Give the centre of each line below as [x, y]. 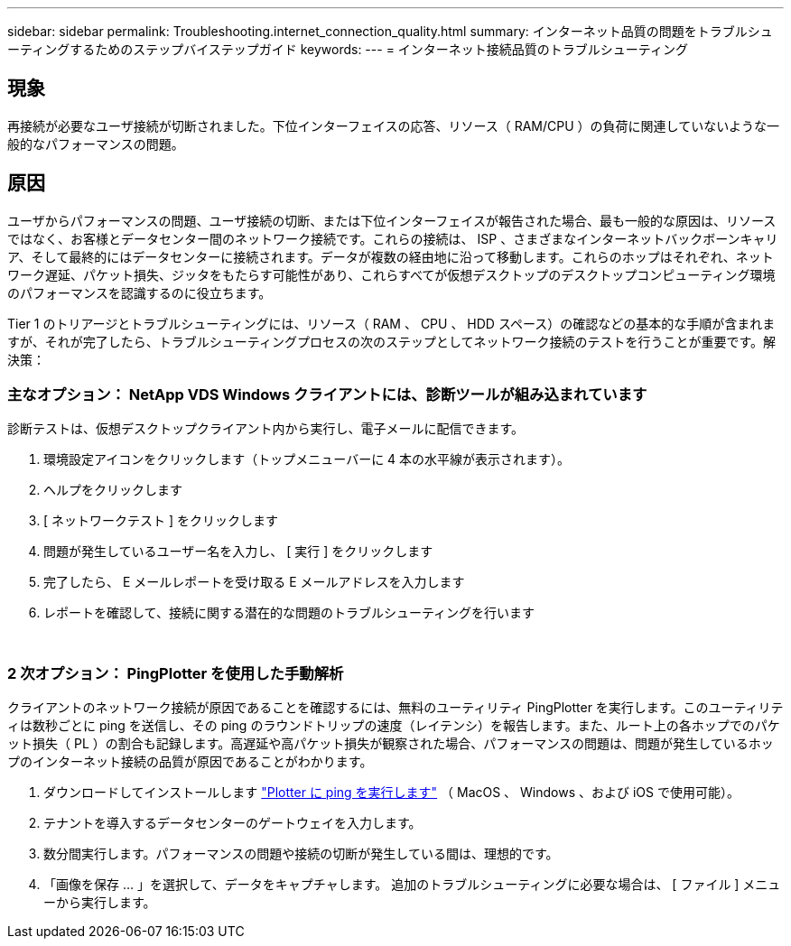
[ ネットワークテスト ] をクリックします [161, 521]
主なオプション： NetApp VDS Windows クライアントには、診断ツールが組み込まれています [327, 395]
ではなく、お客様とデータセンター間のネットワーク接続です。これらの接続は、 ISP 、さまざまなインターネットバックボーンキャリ [393, 238]
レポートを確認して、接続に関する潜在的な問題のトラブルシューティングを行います [289, 613]
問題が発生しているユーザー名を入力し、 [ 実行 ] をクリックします [238, 552]
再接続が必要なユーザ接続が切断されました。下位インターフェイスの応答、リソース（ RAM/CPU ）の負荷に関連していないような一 [393, 125]
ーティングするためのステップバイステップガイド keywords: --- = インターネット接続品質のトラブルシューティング [348, 49]
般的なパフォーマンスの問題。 [96, 144]
